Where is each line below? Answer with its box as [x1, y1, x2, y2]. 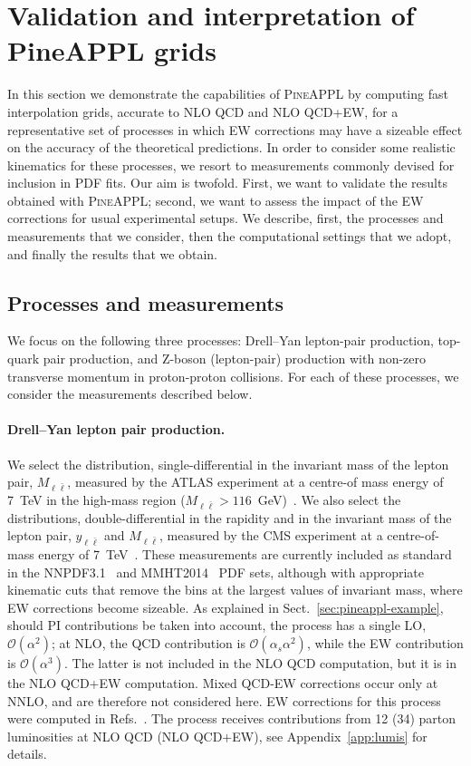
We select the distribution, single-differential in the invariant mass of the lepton [7, 454, 449, 473]
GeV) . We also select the [257, 490, 401, 509]
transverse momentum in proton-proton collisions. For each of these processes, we [7, 366, 459, 385]
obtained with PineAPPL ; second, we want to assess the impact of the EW [7, 190, 424, 209]
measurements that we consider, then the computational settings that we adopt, [7, 227, 452, 246]
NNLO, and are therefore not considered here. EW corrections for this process [7, 691, 441, 710]
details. [7, 744, 47, 763]
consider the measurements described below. [7, 384, 253, 403]
